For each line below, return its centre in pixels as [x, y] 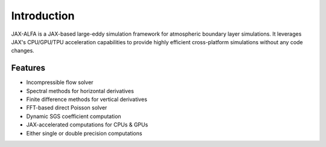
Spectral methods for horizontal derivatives [80, 91]
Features [28, 68]
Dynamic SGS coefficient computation [74, 116]
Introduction [43, 16]
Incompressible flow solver [60, 82]
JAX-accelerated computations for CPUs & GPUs [87, 125]
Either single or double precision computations [84, 133]
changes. [23, 51]
